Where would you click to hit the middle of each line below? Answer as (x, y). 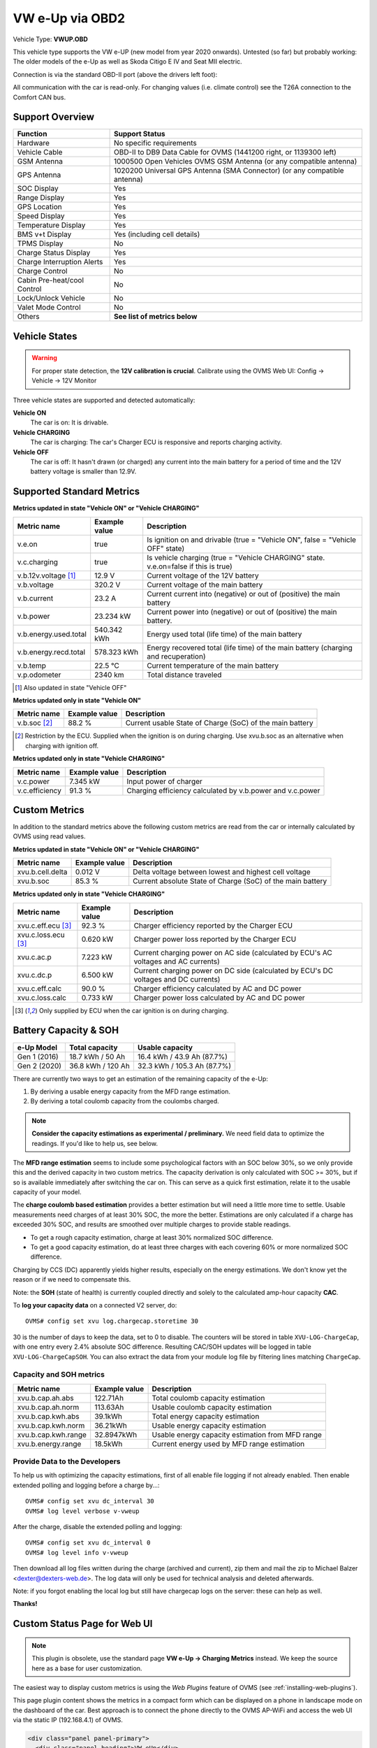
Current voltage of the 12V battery (203, 575)
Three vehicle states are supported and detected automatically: (104, 400)
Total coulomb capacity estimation (208, 1398)
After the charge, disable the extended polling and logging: (97, 1527)
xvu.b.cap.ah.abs (45, 1398)
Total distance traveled (184, 675)
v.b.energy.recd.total (51, 652)
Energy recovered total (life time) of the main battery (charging (250, 647)
